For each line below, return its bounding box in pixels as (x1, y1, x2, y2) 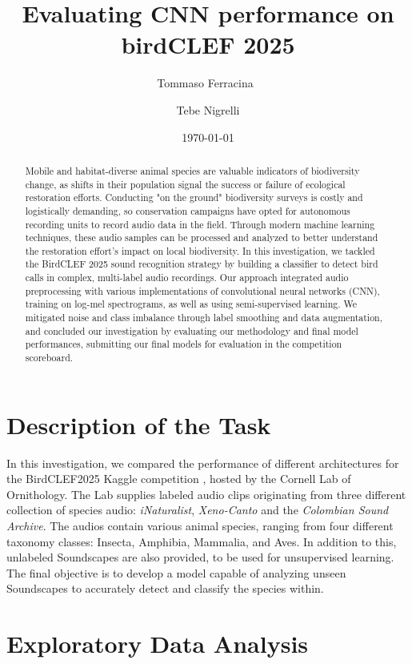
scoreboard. (25, 351, 74, 364)
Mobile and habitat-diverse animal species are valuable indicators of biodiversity (25, 163, 360, 177)
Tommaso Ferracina (157, 74, 254, 91)
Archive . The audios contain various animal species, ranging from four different (6, 517, 394, 534)
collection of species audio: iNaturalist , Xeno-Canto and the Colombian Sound (6, 501, 389, 518)
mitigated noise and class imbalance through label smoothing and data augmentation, (25, 311, 383, 324)
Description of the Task (6, 408, 271, 441)
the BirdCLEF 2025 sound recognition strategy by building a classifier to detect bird (25, 257, 378, 271)
